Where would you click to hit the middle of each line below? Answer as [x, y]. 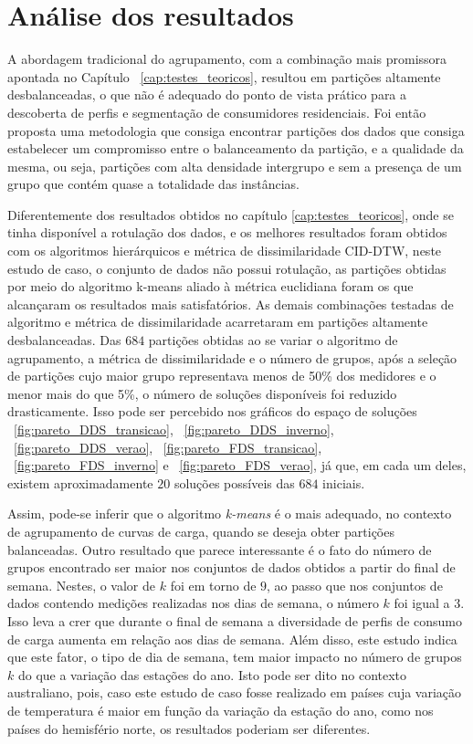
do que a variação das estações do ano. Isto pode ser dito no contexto [212, 674]
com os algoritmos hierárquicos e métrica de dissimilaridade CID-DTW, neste [225, 251]
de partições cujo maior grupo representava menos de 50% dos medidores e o [222, 376]
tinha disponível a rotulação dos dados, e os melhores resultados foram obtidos [227, 232]
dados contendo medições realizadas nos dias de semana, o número [193, 603]
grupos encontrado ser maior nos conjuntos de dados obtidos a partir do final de [231, 567]
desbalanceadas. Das [64, 340]
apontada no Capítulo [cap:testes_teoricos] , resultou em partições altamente [224, 76]
